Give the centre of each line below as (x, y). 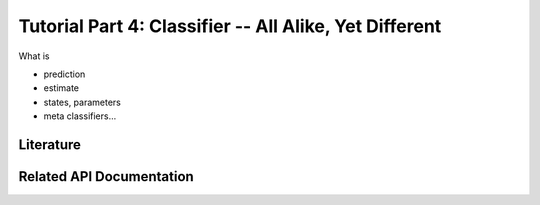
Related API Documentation (106, 176)
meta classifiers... (80, 116)
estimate (61, 88)
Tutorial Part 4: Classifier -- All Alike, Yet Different (230, 26)
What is (34, 56)
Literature (50, 144)
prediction (64, 74)
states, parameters (82, 102)
